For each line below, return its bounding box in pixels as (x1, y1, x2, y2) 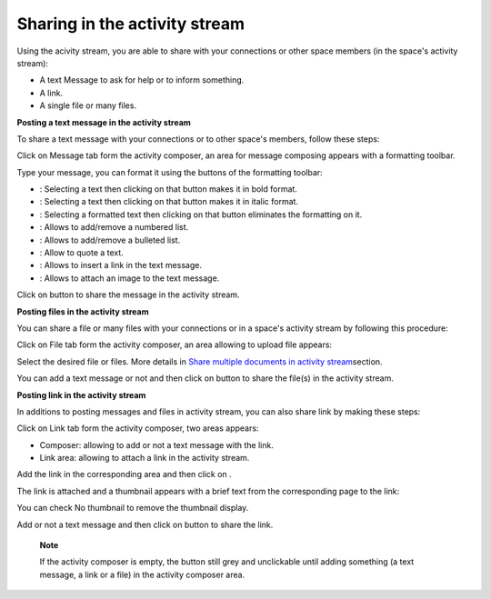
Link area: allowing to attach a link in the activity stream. (39, 453, 250, 464)
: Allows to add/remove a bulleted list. (39, 235, 181, 245)
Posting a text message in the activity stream (16, 116, 191, 127)
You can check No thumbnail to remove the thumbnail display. (16, 503, 249, 514)
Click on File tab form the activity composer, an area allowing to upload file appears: (16, 339, 332, 350)
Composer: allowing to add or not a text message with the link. (39, 439, 275, 450)
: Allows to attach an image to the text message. (39, 273, 220, 284)
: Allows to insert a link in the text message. (39, 260, 202, 271)
